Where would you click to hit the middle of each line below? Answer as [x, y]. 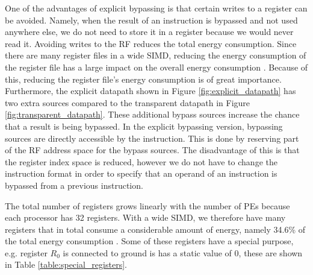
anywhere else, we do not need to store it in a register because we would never [149, 32]
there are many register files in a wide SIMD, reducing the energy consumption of [156, 55]
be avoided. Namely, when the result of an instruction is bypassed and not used [151, 20]
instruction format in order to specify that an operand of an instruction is [141, 173]
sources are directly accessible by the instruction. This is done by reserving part [152, 138]
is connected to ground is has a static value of [147, 252]
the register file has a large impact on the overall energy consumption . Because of [156, 67]
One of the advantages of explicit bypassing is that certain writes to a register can [156, 8]
